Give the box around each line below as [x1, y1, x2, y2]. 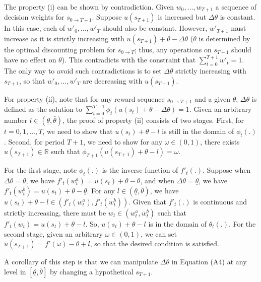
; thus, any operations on [135, 44, 212, 54]
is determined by [199, 33, 250, 43]
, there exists [200, 136, 240, 147]
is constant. [220, 12, 255, 22]
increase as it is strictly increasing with [4, 33, 124, 43]
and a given [194, 93, 231, 104]
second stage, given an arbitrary [4, 228, 103, 239]
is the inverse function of [102, 165, 178, 175]
